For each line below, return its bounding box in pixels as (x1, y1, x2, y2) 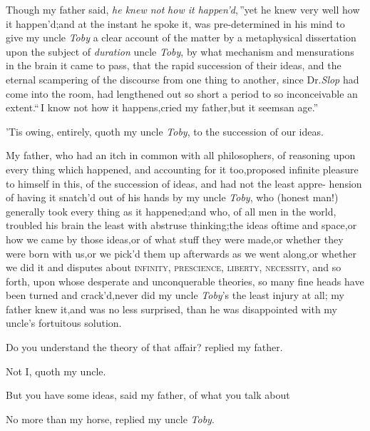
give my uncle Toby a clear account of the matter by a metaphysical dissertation (6, 30, 356, 45)
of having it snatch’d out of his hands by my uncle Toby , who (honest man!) (6, 190, 339, 205)
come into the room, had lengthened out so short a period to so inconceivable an (6, 86, 358, 101)
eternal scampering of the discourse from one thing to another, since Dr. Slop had (6, 71, 359, 86)
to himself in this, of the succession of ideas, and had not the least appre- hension (6, 176, 362, 191)
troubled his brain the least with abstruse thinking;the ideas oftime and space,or (6, 218, 357, 233)
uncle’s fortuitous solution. (6, 315, 122, 330)
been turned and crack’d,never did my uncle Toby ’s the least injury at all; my (6, 288, 344, 303)
